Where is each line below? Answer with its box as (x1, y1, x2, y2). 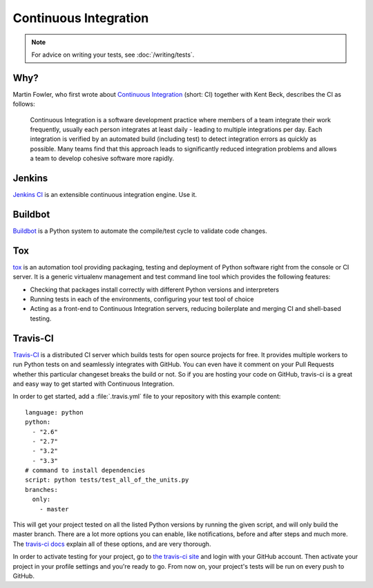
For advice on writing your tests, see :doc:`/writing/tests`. (31, 50, 195, 59)
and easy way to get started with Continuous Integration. (12, 379, 175, 388)
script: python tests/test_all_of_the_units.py (25, 476, 189, 484)
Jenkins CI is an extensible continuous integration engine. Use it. (12, 191, 197, 199)
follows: (12, 100, 35, 108)
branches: (25, 486, 58, 493)
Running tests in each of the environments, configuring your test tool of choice (30, 295, 254, 303)
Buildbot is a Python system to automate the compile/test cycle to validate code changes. (12, 227, 267, 235)
